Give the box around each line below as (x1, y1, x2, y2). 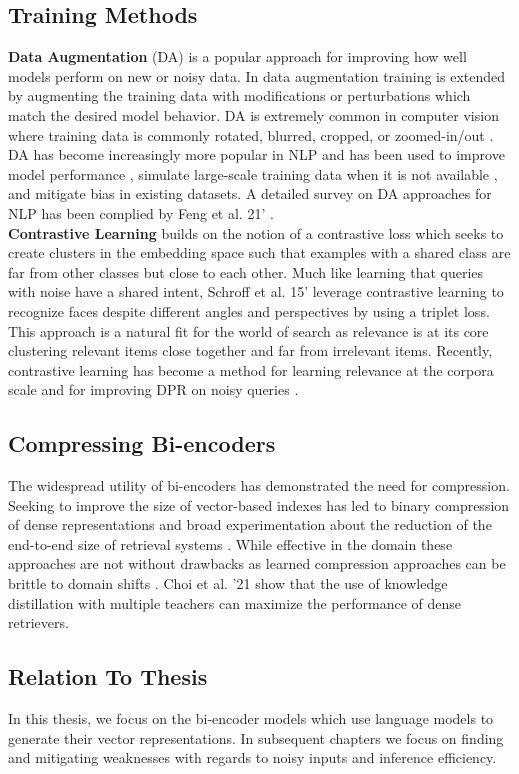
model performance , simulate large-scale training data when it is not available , (8, 163, 498, 184)
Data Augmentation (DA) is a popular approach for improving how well (8, 46, 467, 67)
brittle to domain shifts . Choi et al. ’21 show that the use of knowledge (8, 573, 448, 594)
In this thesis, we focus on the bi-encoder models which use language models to (8, 708, 494, 729)
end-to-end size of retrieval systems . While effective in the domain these (8, 533, 453, 554)
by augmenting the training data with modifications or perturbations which (8, 85, 471, 106)
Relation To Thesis (8, 661, 208, 692)
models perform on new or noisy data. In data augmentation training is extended (8, 65, 506, 86)
